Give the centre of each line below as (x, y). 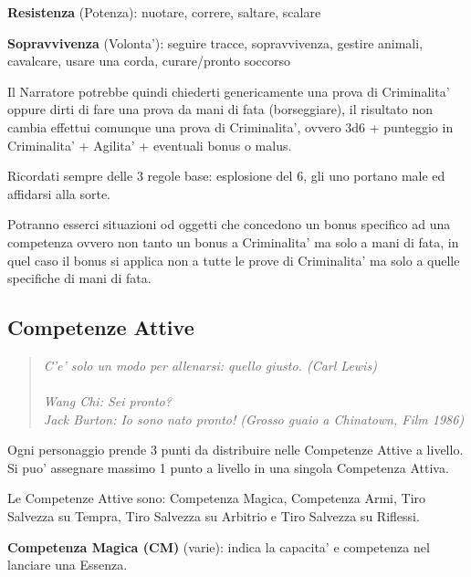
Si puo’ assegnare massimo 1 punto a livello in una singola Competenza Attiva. (228, 467)
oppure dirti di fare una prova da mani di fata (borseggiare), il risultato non (220, 109)
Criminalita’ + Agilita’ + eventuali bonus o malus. (150, 145)
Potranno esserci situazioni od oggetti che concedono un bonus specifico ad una (229, 224)
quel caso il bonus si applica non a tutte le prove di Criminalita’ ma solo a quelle (234, 260)
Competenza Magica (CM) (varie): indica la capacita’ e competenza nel (219, 546)
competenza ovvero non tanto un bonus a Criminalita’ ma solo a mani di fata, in (233, 241)
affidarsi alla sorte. (59, 193)
